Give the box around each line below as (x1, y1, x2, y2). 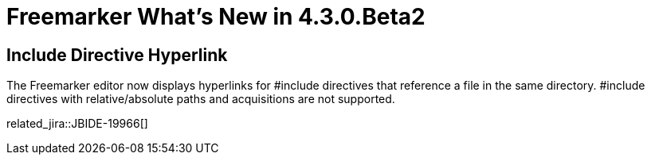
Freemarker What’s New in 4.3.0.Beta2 (6, 3, 426, 30)
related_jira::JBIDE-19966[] (6, 117, 148, 131)
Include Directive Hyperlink (6, 44, 228, 65)
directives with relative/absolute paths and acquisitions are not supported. (6, 92, 395, 106)
